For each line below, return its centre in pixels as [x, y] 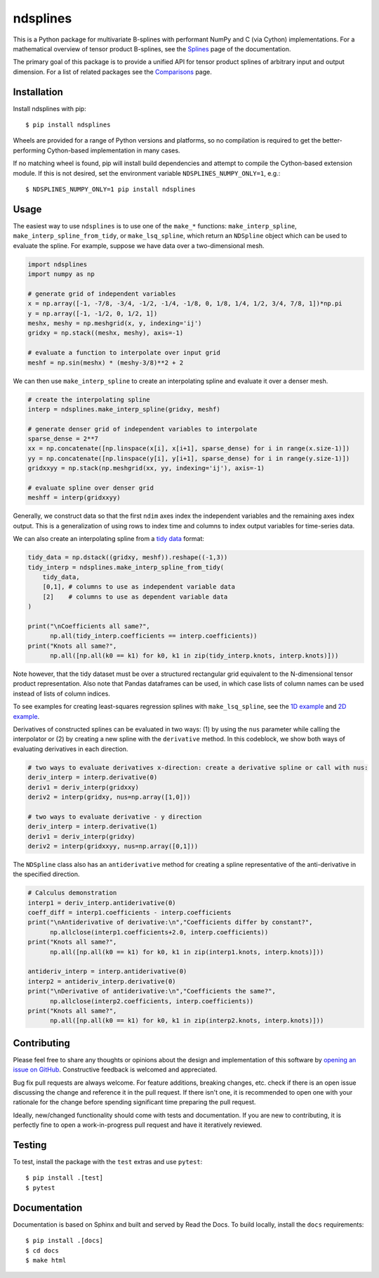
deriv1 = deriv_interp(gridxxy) [84, 787]
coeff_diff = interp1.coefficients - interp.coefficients [129, 913]
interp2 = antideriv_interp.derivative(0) [102, 981]
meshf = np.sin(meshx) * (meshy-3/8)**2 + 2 [106, 363]
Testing [30, 1145]
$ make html [46, 1260]
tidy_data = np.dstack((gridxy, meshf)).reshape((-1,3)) [128, 558]
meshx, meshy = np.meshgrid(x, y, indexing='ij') [115, 323]
